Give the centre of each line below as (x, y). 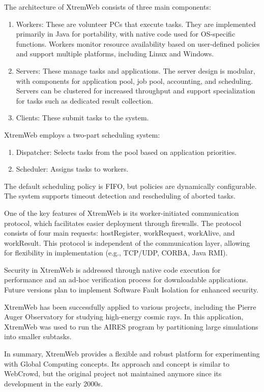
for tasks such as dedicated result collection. (84, 100)
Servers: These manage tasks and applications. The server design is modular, (136, 70)
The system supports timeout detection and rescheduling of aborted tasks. (120, 196)
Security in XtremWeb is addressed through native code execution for (112, 269)
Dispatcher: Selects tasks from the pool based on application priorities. (126, 152)
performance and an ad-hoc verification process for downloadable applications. (126, 280)
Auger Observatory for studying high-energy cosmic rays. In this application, (124, 317)
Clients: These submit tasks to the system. (82, 118)
